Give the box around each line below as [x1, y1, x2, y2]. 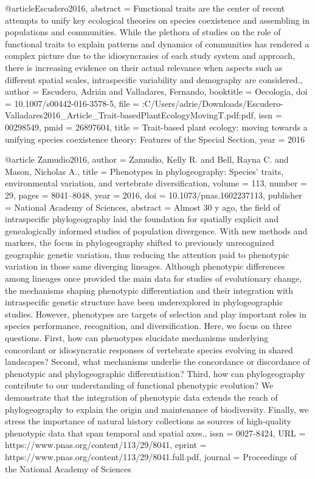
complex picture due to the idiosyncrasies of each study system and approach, [5, 49, 295, 62]
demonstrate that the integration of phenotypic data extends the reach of [5, 391, 278, 403]
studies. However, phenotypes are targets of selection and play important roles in [5, 307, 306, 320]
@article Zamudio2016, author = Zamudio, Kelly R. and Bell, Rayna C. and [5, 153, 289, 166]
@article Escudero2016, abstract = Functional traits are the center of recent [5, 2, 285, 14]
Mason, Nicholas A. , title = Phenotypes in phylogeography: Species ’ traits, [5, 165, 284, 177]
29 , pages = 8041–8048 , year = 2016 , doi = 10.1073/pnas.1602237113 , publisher [5, 188, 302, 201]
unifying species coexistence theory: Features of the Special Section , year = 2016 [5, 132, 305, 145]
